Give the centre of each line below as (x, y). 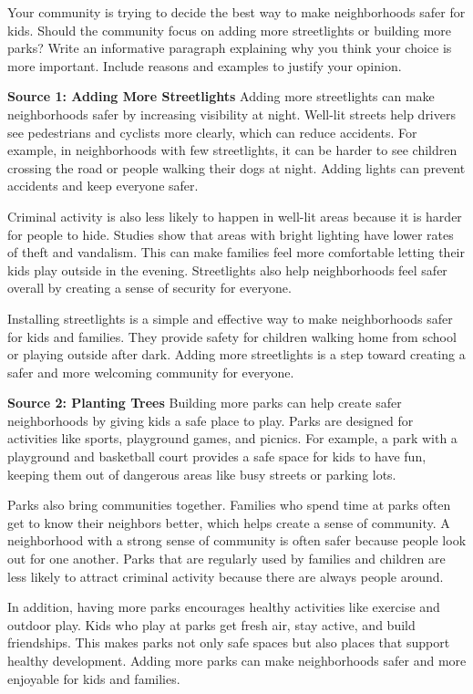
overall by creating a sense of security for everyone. (149, 288)
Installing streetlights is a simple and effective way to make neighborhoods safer (230, 318)
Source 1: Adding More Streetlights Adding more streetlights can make (221, 96)
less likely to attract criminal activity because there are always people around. (226, 576)
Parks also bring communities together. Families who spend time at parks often (229, 505)
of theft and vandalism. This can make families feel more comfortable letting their (236, 252)
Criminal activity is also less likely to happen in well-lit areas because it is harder (235, 216)
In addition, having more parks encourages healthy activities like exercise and (224, 607)
